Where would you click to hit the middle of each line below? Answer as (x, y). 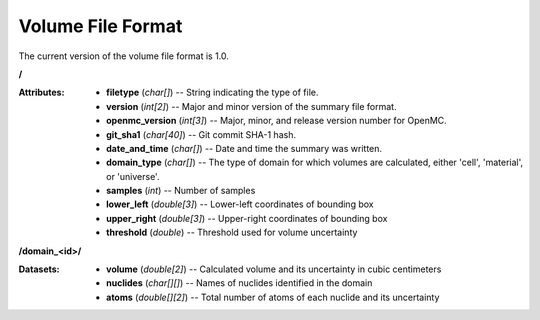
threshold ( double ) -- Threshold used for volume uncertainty (232, 232)
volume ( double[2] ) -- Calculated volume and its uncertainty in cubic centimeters (274, 269)
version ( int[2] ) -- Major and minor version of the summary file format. (251, 106)
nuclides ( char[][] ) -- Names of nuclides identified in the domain (239, 283)
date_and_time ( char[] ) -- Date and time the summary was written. (244, 148)
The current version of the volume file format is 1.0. (124, 56)
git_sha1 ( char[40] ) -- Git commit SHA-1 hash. (201, 134)
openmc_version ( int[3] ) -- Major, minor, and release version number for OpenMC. (276, 121)
